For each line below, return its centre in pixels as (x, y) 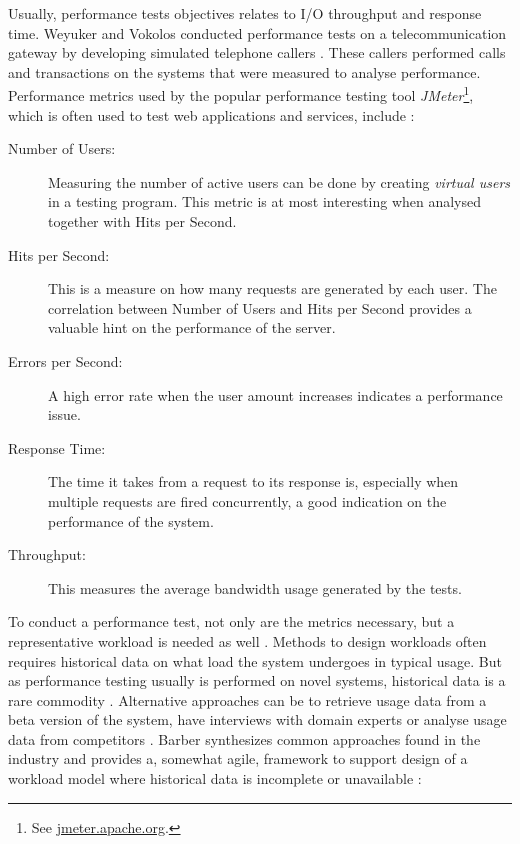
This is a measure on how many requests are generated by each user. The (272, 288)
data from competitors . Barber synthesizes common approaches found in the (244, 738)
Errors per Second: (65, 360)
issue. (64, 414)
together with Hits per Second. (142, 221)
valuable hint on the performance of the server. (192, 327)
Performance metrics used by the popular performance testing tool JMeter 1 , (241, 94)
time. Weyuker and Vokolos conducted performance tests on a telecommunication (257, 32)
